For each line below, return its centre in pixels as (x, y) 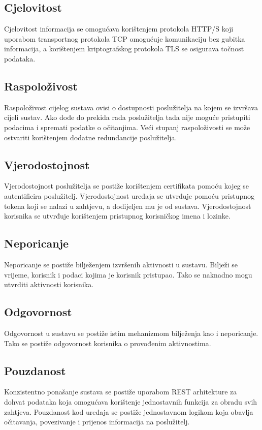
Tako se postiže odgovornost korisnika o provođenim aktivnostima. (108, 343)
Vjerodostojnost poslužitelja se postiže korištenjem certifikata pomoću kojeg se (127, 186)
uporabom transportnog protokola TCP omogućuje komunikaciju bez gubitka (125, 38)
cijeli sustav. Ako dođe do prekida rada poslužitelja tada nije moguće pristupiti (127, 117)
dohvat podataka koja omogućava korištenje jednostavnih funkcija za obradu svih (131, 401)
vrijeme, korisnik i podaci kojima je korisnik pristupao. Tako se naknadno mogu (128, 274)
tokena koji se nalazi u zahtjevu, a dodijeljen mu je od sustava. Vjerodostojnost (128, 206)
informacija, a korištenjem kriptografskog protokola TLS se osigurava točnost (124, 49)
